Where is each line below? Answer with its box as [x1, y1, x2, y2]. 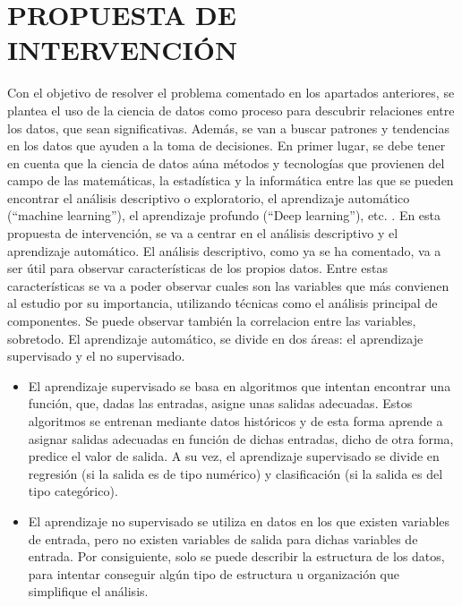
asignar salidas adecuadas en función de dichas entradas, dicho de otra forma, [28, 429, 454, 448]
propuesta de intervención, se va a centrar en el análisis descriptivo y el [7, 224, 398, 243]
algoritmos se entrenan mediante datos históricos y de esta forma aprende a [28, 412, 443, 430]
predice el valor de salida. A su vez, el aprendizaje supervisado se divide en [28, 447, 440, 465]
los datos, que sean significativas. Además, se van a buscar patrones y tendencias [7, 118, 449, 137]
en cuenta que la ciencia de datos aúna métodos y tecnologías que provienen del [7, 153, 445, 172]
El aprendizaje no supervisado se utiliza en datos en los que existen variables [28, 511, 450, 530]
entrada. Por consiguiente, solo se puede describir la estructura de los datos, [28, 547, 445, 566]
